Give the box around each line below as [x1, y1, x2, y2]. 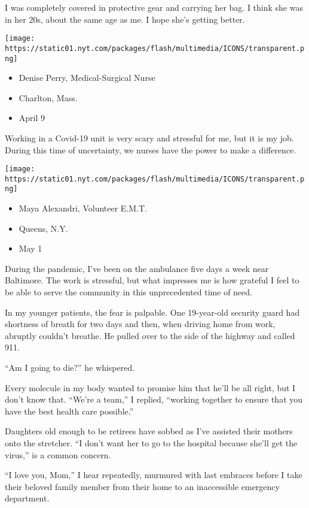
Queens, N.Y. [19, 222, 68, 234]
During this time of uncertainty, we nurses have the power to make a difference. [5, 143, 296, 156]
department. [5, 492, 50, 504]
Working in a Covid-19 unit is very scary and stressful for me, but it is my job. [5, 131, 294, 144]
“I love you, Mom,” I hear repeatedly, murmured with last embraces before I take [5, 468, 302, 481]
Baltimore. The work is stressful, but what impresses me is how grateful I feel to [5, 274, 299, 286]
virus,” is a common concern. [5, 448, 111, 461]
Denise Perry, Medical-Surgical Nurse [19, 71, 155, 84]
